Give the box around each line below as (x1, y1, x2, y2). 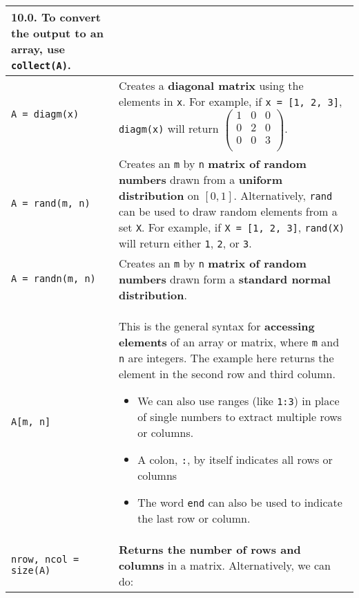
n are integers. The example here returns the (118, 349, 334, 366)
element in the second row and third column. (118, 365, 336, 382)
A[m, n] (11, 416, 51, 428)
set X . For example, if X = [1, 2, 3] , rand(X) (118, 218, 345, 235)
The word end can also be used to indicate (137, 494, 342, 510)
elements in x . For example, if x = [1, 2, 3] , (118, 93, 342, 109)
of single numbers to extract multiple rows (137, 408, 342, 424)
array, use (11, 41, 65, 57)
